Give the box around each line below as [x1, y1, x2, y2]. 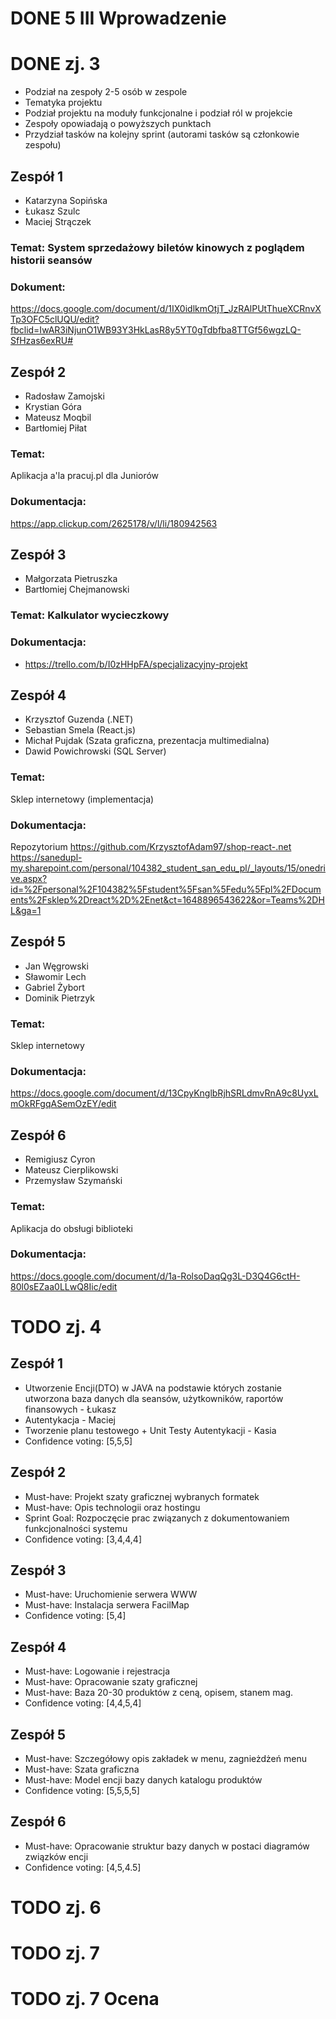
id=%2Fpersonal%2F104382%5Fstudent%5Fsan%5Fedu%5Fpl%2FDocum [10, 883, 322, 895]
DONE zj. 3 [10, 53, 101, 76]
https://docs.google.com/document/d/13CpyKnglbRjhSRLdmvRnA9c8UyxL [10, 1087, 319, 1099]
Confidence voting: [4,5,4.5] [24, 1861, 142, 1873]
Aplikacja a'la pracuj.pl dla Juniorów [10, 470, 160, 482]
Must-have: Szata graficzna [24, 1763, 140, 1776]
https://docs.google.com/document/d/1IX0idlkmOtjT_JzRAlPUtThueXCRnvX [10, 303, 322, 315]
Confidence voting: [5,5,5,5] [24, 1785, 140, 1797]
